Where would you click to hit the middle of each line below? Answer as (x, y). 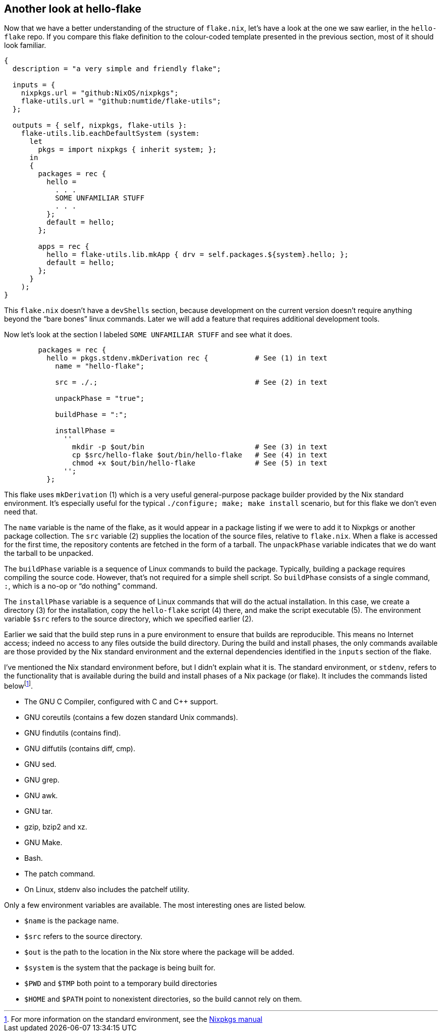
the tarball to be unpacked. (49, 553)
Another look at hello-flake (73, 9)
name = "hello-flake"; (100, 366)
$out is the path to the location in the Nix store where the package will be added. (159, 952)
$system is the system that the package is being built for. (120, 968)
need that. (21, 512)
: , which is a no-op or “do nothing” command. (81, 586)
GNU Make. (43, 843)
